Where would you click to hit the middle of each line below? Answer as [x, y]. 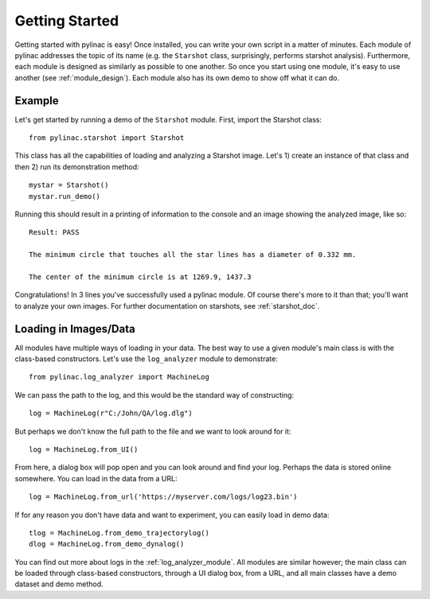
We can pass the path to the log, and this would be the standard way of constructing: [154, 395]
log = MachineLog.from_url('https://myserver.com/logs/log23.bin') [163, 497]
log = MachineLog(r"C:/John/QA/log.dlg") [111, 413]
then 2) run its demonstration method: [77, 166]
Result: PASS [54, 232]
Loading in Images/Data [75, 329]
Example [37, 101]
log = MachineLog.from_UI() [84, 449]
